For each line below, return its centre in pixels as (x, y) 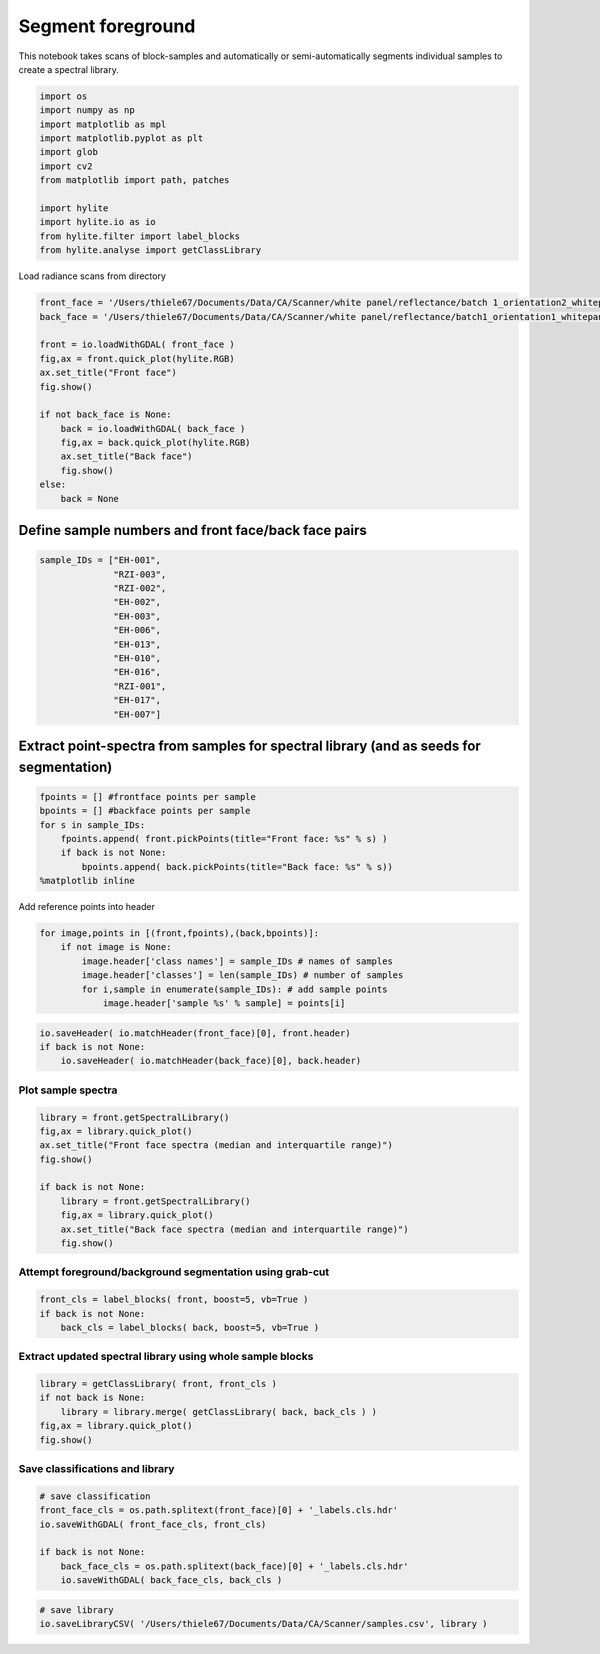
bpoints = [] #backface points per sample (145, 811)
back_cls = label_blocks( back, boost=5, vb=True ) (190, 1327)
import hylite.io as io (98, 222)
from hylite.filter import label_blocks (139, 236)
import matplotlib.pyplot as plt (121, 138)
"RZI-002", (140, 588)
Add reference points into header (86, 907)
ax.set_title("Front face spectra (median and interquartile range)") (216, 1145)
